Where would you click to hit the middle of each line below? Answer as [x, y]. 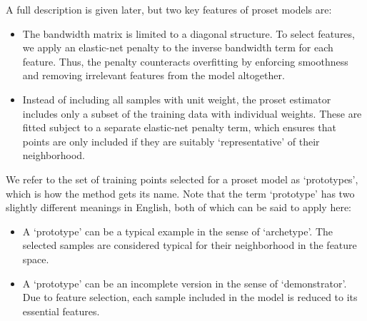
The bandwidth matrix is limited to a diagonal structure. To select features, [188, 33]
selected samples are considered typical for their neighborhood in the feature [190, 245]
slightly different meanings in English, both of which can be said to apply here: [179, 207]
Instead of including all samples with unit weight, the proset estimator [177, 99]
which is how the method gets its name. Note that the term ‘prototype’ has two [180, 193]
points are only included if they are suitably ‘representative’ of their [171, 141]
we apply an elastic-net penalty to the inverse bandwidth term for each [178, 47]
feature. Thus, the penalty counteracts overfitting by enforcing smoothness [185, 61]
